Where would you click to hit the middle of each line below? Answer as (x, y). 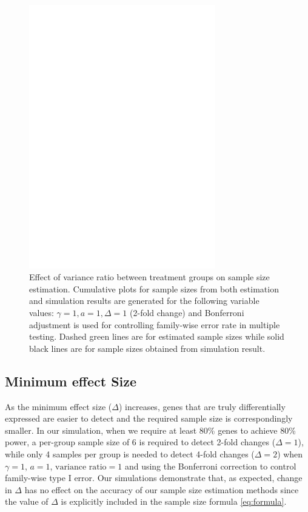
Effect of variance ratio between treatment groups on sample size (149, 277)
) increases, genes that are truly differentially (202, 406)
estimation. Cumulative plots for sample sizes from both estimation (154, 288)
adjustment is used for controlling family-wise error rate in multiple (155, 324)
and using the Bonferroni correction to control (210, 466)
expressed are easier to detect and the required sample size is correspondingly (149, 418)
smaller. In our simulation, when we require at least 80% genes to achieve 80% (150, 430)
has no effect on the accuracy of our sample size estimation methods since (162, 489)
